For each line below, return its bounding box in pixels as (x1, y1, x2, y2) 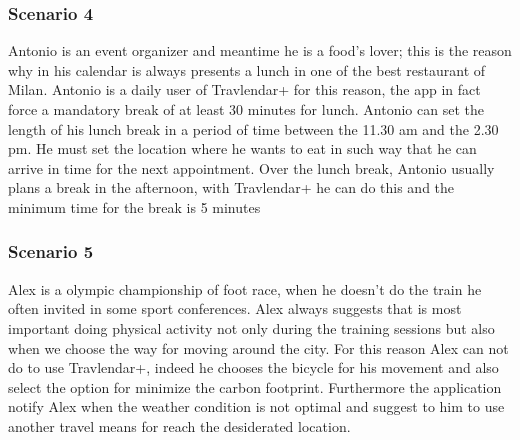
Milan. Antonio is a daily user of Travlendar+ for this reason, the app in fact (8, 79, 481, 100)
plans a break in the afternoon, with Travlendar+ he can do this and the (8, 177, 455, 198)
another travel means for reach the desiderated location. (8, 415, 351, 436)
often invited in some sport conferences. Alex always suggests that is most (8, 298, 462, 319)
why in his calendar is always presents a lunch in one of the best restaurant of (8, 59, 486, 80)
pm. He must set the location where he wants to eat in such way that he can (8, 138, 477, 159)
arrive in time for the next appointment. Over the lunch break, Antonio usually (8, 157, 495, 178)
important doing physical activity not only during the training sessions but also (8, 317, 495, 338)
